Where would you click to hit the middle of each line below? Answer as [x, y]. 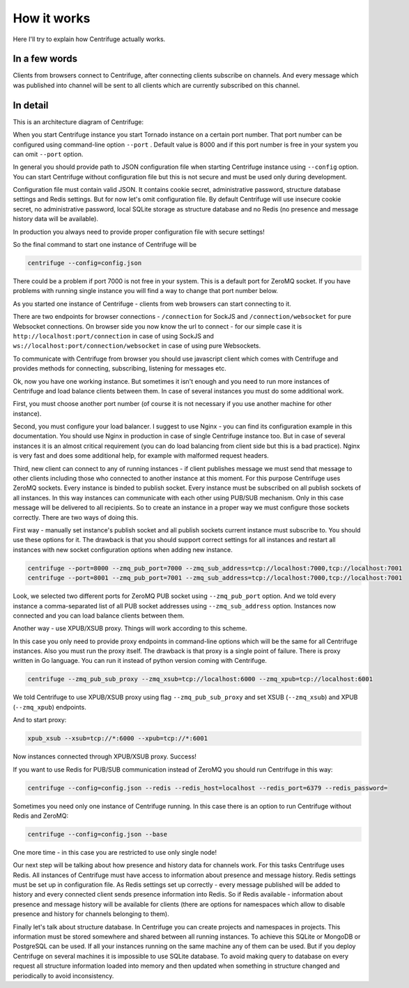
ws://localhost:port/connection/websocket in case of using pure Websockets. [137, 346]
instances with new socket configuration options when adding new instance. [123, 549]
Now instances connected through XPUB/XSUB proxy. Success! [105, 756]
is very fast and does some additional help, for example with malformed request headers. [141, 456]
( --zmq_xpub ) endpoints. [49, 707]
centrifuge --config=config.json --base [97, 834]
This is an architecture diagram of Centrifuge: [78, 121]
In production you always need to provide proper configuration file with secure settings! [139, 232]
